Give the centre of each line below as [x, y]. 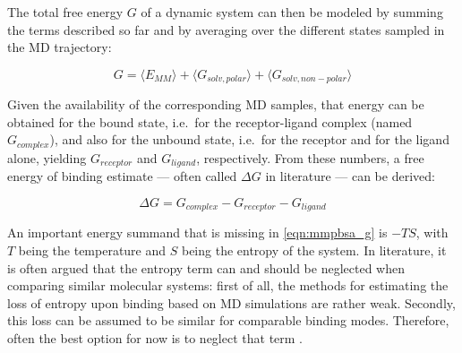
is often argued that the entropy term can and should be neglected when [206, 267]
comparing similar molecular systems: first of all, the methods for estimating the [228, 285]
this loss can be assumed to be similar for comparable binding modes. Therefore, [228, 320]
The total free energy [65, 12]
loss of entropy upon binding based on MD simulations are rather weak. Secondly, [231, 302]
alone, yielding [47, 157]
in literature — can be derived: [350, 176]
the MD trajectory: [60, 47]
